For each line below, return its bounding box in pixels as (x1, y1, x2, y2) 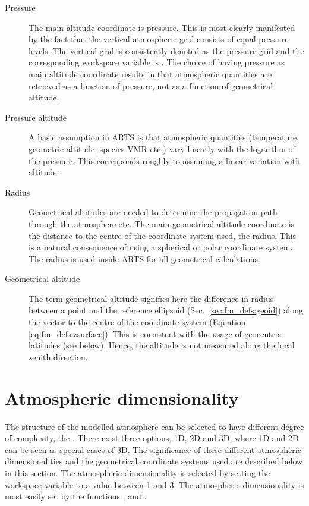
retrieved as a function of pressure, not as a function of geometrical (29, 79, 273, 92)
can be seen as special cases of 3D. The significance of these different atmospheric (5, 443, 301, 455)
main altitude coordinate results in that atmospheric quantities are (29, 67, 272, 80)
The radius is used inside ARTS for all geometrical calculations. (29, 252, 260, 265)
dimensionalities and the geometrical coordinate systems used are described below (5, 455, 303, 467)
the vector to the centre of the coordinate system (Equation (29, 316, 246, 328)
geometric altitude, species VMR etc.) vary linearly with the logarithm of (29, 142, 295, 155)
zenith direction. (29, 350, 88, 363)
